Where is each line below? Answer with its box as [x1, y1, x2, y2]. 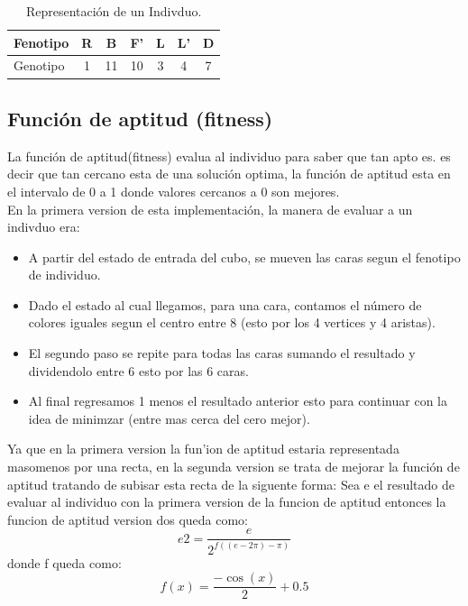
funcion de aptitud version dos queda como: [7, 510, 248, 528]
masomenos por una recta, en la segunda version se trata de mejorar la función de [7, 457, 460, 476]
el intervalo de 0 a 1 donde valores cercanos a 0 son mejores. [7, 181, 340, 200]
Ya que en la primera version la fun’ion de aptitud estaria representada [7, 439, 399, 458]
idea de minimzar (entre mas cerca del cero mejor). [28, 409, 310, 427]
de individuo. [28, 265, 101, 284]
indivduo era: [7, 217, 80, 236]
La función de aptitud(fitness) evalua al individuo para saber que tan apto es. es [7, 146, 451, 165]
